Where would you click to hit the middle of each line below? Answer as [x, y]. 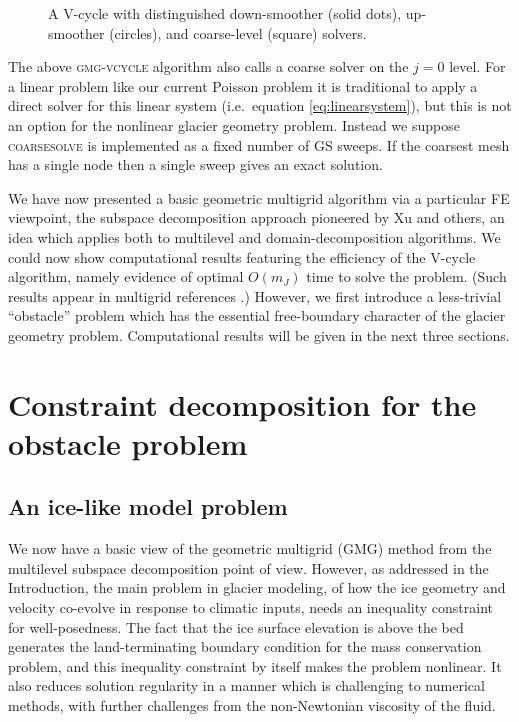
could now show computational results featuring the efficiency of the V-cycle [242, 256]
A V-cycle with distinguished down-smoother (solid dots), [225, 13]
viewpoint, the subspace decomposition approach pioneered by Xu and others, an [256, 217]
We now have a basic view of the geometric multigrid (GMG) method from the [250, 548]
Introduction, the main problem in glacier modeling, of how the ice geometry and [257, 587]
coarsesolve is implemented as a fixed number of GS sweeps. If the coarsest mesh [259, 144]
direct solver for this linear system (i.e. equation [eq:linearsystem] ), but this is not [260, 105]
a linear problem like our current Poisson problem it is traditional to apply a [243, 85]
